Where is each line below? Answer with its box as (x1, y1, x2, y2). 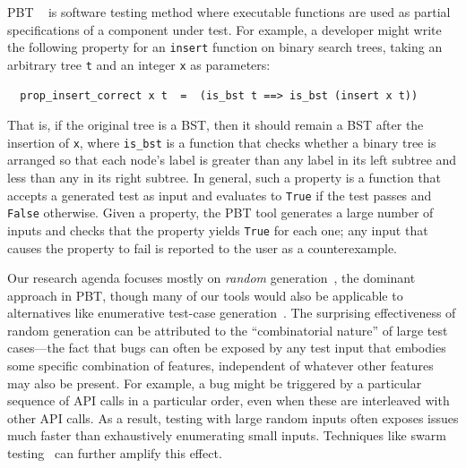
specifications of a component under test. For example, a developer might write (7, 20, 442, 38)
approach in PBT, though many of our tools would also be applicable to (7, 285, 403, 304)
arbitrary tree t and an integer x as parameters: (7, 55, 271, 73)
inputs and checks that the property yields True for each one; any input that (7, 220, 428, 239)
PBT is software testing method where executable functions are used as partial (7, 3, 451, 21)
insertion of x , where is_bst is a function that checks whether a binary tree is (7, 132, 436, 151)
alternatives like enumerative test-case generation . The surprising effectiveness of (7, 303, 456, 322)
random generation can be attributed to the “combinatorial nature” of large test (7, 320, 448, 339)
